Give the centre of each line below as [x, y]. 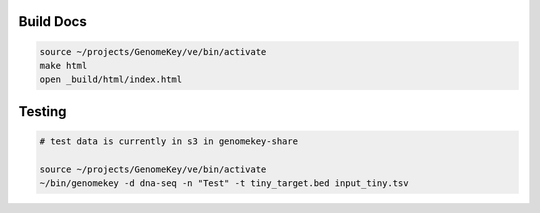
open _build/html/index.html [111, 79]
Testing [42, 111]
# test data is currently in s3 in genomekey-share [169, 141]
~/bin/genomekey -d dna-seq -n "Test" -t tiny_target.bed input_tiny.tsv [224, 183]
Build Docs [52, 21]
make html [63, 65]
